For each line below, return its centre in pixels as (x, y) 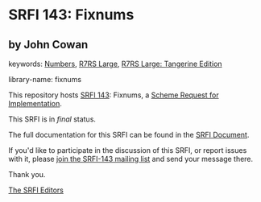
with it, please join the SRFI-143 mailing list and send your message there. (131, 159)
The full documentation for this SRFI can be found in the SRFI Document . (129, 135)
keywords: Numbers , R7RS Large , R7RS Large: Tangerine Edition (116, 64)
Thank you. (27, 174)
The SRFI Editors (36, 190)
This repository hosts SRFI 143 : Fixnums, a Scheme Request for (114, 95)
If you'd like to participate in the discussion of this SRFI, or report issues (128, 150)
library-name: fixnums (45, 79)
